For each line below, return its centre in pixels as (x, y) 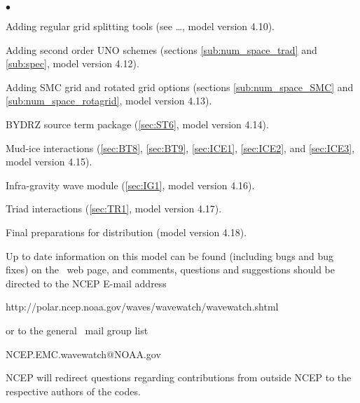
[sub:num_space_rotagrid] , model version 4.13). (109, 101)
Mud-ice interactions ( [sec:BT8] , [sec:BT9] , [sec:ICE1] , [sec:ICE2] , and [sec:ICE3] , (180, 148)
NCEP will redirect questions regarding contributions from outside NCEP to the (179, 377)
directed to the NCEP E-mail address (86, 283)
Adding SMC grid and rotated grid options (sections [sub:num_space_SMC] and (180, 87)
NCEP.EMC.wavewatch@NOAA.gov (83, 354)
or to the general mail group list (77, 330)
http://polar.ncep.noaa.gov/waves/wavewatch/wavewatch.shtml (142, 307)
